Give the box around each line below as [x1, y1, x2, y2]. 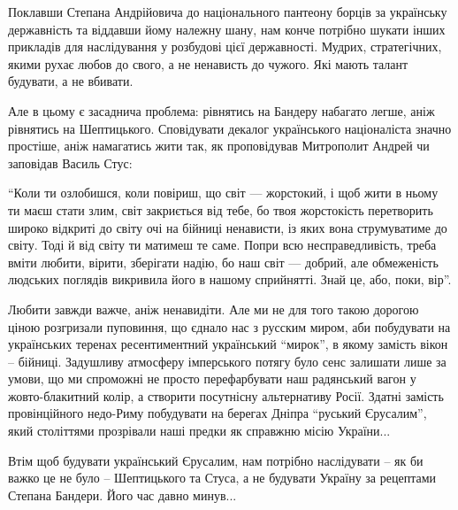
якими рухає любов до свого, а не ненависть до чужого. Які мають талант [8, 54, 408, 73]
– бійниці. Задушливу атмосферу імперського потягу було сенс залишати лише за [8, 352, 447, 370]
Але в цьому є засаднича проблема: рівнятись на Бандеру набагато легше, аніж [8, 101, 435, 120]
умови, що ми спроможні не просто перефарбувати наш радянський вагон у [8, 369, 416, 388]
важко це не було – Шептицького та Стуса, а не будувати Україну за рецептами [8, 468, 436, 487]
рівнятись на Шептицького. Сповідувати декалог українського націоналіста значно [8, 119, 452, 137]
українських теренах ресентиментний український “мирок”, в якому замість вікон [8, 335, 448, 353]
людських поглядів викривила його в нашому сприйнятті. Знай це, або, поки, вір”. [8, 270, 452, 289]
